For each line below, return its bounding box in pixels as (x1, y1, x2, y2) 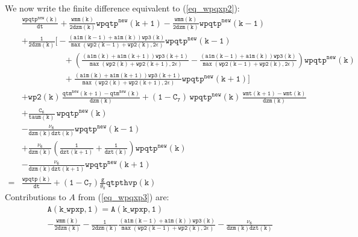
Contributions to (5, 191, 66, 203)
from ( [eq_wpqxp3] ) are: (78, 191, 169, 203)
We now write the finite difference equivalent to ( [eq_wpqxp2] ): (5, 2, 240, 14)
